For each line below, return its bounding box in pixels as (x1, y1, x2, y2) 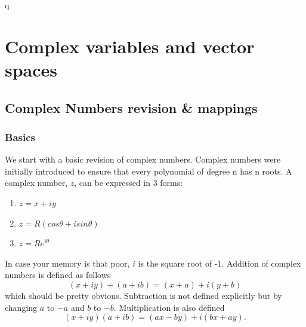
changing (5, 301, 38, 313)
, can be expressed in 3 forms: (74, 176, 183, 189)
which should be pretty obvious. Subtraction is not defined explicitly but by (5, 289, 282, 301)
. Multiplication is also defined (113, 301, 225, 313)
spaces (5, 57, 58, 81)
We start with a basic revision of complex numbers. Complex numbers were (5, 153, 281, 166)
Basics (5, 129, 35, 144)
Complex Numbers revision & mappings (5, 98, 258, 117)
